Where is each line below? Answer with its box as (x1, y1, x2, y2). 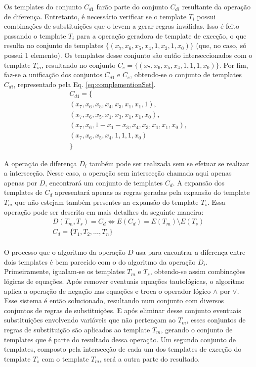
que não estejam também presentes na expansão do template (15, 196, 199, 207)
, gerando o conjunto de (161, 324, 233, 334)
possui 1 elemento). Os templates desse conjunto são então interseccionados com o (4, 49, 253, 60)
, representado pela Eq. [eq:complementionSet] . (13, 79, 156, 89)
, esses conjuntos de (186, 315, 246, 325)
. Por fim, (219, 59, 248, 70)
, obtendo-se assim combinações (150, 266, 246, 276)
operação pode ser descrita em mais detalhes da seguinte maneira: (4, 206, 204, 217)
